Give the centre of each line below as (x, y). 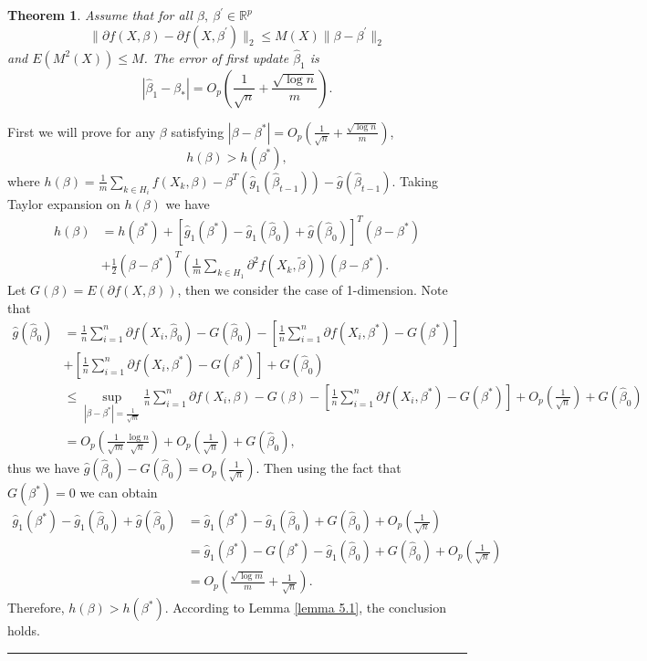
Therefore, (36, 608)
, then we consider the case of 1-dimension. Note (313, 290)
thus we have (44, 467)
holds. (24, 630)
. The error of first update (216, 57)
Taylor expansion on (64, 203)
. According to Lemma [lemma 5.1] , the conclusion (305, 608)
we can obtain (119, 492)
